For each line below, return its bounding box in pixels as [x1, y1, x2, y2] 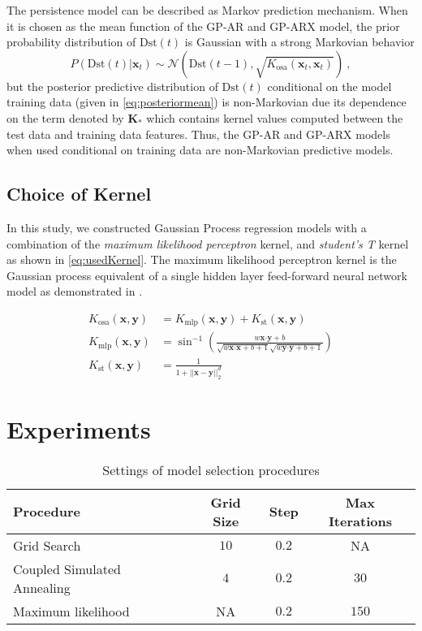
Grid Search [13, 535, 81, 555]
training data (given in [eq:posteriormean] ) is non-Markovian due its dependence [6, 93, 407, 110]
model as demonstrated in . [6, 283, 143, 300]
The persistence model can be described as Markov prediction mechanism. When [6, 2, 408, 18]
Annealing [13, 577, 71, 597]
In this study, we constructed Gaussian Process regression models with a [6, 218, 367, 236]
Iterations [328, 511, 392, 530]
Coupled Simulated [13, 559, 121, 578]
